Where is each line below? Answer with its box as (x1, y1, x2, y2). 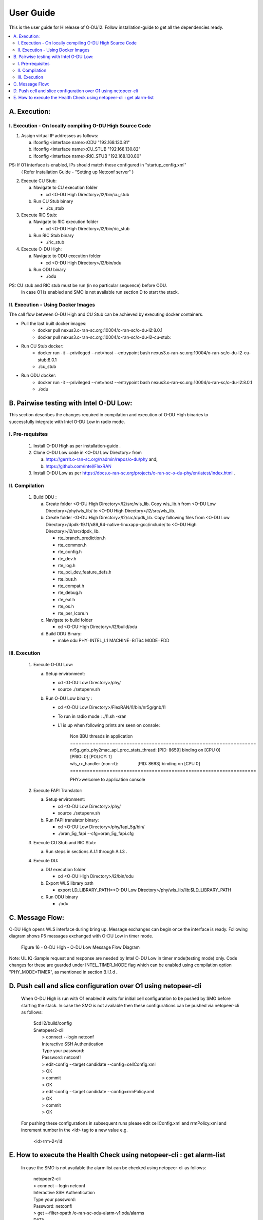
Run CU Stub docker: (21, 343, 64, 349)
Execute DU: (33, 857, 58, 863)
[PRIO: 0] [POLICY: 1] (70, 754, 112, 760)
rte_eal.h (57, 596, 75, 602)
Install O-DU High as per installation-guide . (33, 443, 121, 448)
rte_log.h (57, 562, 75, 568)
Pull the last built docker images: (21, 320, 87, 326)
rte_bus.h (57, 576, 77, 582)
